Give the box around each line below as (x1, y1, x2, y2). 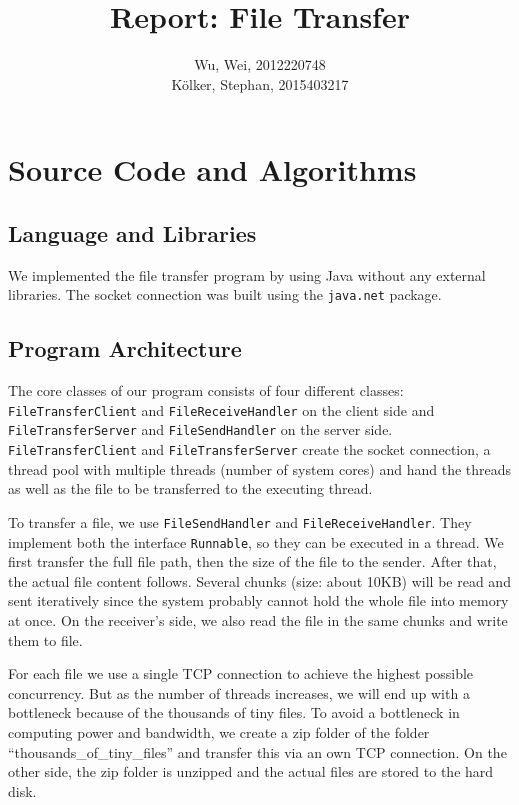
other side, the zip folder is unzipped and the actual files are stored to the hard (8, 761, 494, 782)
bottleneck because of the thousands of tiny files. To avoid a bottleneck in (8, 702, 460, 723)
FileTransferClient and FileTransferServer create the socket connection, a (8, 439, 491, 460)
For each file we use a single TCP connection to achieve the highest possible (8, 663, 474, 684)
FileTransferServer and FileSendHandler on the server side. (8, 419, 393, 440)
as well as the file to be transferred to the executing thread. (8, 478, 373, 499)
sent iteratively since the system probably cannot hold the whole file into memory (8, 590, 509, 611)
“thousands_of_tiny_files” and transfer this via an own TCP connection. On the (8, 741, 507, 762)
